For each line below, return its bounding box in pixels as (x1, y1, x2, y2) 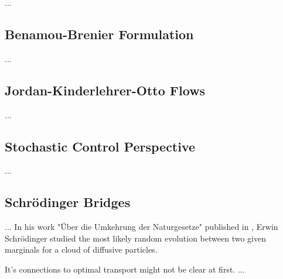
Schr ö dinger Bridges (5, 193, 131, 211)
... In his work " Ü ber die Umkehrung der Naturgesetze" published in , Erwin (5, 221, 278, 233)
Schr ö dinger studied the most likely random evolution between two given (5, 232, 266, 244)
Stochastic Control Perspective (5, 137, 196, 155)
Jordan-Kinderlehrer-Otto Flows (5, 81, 206, 99)
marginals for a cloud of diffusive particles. (5, 243, 158, 256)
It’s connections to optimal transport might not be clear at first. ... (5, 263, 245, 275)
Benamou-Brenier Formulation (5, 25, 194, 43)
